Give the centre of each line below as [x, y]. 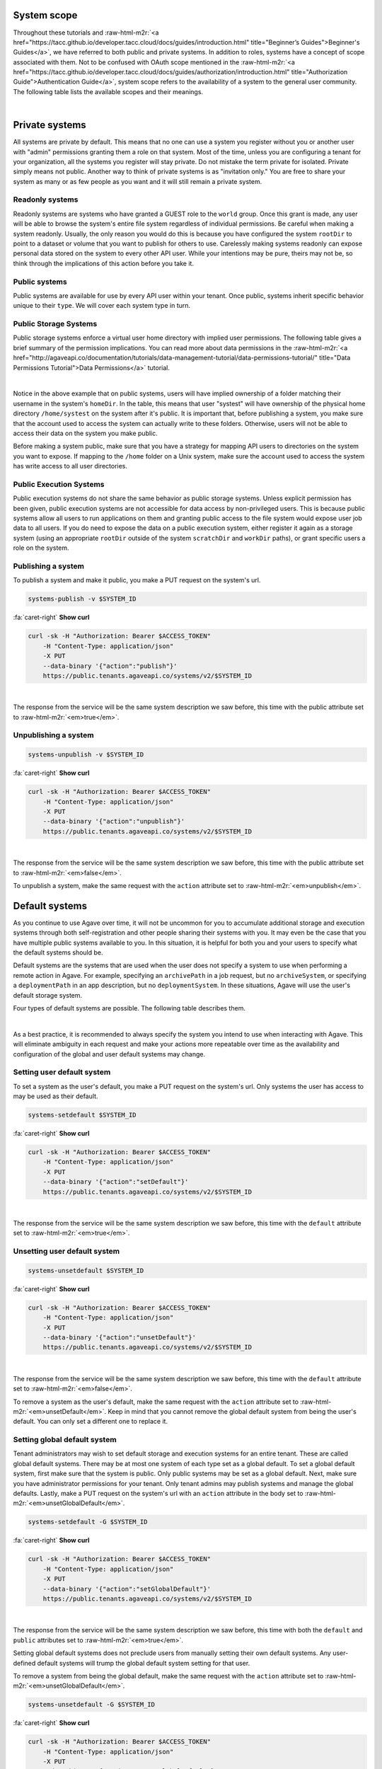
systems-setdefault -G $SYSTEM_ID [88, 1522]
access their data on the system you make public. [86, 433]
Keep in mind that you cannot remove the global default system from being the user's [232, 1411]
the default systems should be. [58, 952]
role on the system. [41, 548]
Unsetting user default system [66, 1251]
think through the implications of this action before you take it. [104, 263]
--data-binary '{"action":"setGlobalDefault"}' [127, 1589]
